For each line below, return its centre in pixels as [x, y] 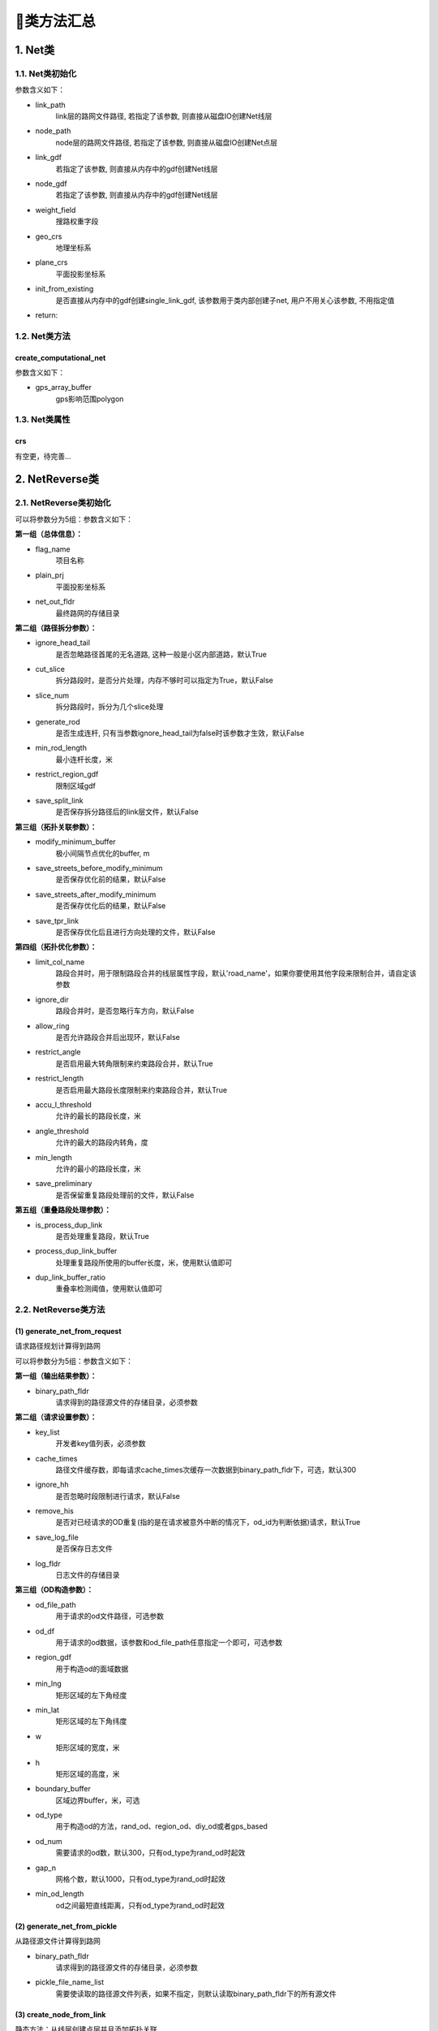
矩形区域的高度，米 [88, 1773]
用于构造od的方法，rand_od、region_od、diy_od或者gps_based [161, 1826]
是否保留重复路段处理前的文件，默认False [125, 1195]
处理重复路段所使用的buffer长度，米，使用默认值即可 [144, 1262]
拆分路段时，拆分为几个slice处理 [109, 707]
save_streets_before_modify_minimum [99, 868]
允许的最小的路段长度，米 [98, 1168]
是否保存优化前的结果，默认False [111, 879]
